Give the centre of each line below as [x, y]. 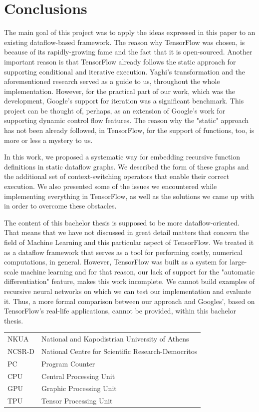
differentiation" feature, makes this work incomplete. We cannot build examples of [129, 281]
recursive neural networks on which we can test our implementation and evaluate [128, 291]
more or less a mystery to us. [48, 140]
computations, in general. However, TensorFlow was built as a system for [116, 262]
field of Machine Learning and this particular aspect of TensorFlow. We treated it [129, 242]
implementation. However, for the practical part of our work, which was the [120, 91]
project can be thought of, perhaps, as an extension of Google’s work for [115, 110]
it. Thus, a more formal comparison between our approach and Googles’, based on [129, 301]
